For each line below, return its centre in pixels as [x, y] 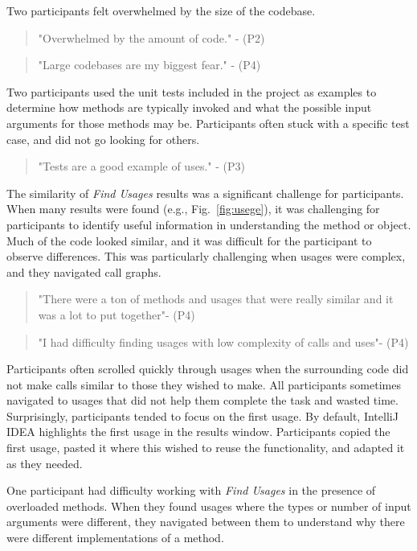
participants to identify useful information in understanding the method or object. [209, 224]
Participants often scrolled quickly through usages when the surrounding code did [208, 369]
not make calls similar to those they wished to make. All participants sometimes [204, 384]
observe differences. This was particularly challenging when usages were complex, [206, 256]
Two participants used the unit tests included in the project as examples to [192, 91]
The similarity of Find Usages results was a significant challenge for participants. [205, 193]
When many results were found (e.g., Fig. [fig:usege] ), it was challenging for [193, 209]
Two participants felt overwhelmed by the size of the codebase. [161, 10]
